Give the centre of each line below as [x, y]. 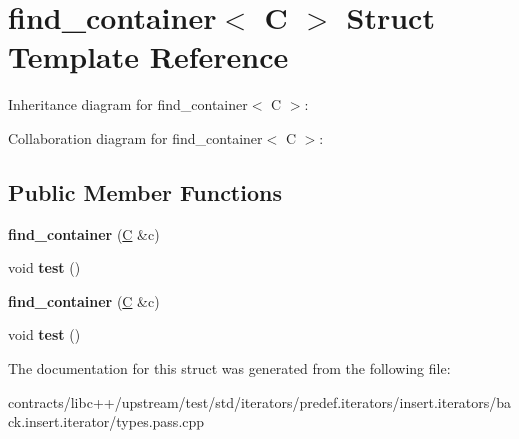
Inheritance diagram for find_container [128, 104]
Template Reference [148, 56]
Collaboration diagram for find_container [135, 137]
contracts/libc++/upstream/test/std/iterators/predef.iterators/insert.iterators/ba [260, 401]
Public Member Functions [145, 191]
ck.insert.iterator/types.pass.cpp [106, 421]
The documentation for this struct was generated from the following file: [229, 368]
